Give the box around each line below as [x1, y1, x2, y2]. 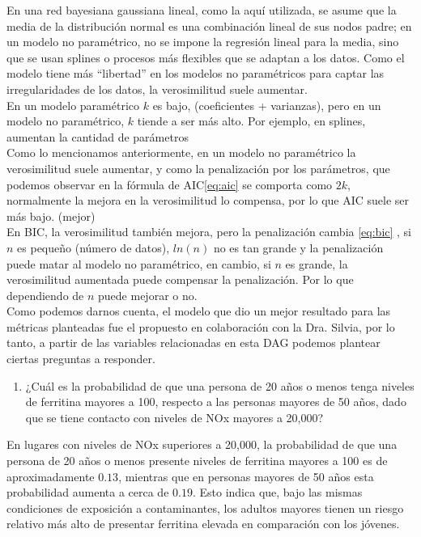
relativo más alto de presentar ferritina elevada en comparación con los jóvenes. [6, 515, 400, 532]
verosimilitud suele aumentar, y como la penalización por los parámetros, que [6, 159, 390, 176]
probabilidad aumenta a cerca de [6, 484, 169, 501]
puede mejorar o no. [98, 286, 198, 303]
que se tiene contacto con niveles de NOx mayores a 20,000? [25, 408, 324, 425]
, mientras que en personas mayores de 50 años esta [118, 467, 374, 484]
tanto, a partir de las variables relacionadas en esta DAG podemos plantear [6, 334, 381, 351]
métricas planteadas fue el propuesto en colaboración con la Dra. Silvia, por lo [6, 318, 395, 335]
